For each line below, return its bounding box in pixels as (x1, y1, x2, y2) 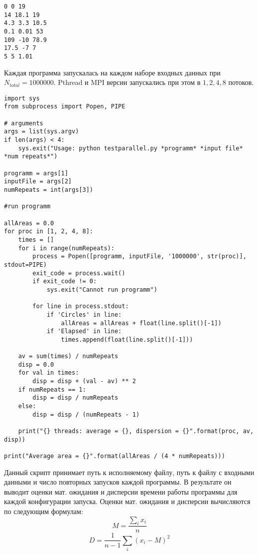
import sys (4, 94, 40, 102)
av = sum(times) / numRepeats (18, 353, 119, 360)
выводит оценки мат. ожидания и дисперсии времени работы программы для (4, 486, 238, 497)
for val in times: (18, 369, 79, 377)
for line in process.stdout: (32, 303, 129, 310)
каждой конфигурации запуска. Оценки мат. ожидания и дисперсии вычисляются (4, 496, 251, 507)
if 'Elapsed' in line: (46, 328, 122, 335)
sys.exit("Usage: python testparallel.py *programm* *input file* (18, 144, 243, 152)
